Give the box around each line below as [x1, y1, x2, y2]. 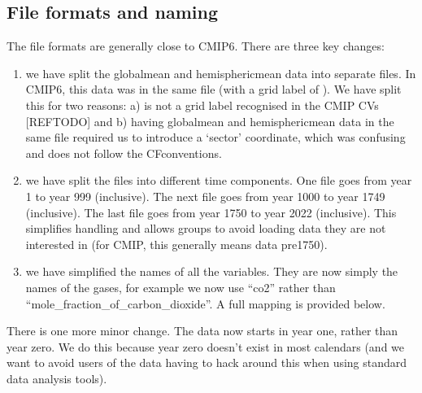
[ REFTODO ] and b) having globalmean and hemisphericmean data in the [25, 112, 394, 129]
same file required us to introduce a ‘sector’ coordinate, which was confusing [25, 129, 406, 146]
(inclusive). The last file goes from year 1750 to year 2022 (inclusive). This [25, 203, 397, 221]
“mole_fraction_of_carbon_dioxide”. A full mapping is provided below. [25, 295, 385, 312]
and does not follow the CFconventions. [25, 144, 222, 161]
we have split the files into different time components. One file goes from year [25, 172, 412, 189]
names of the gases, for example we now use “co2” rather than [25, 278, 336, 295]
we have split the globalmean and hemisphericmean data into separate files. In [25, 64, 416, 81]
